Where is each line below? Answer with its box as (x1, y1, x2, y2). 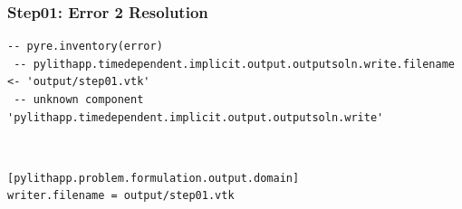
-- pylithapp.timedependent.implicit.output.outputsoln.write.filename (14, 57, 455, 71)
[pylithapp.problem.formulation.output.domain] (7, 171, 300, 185)
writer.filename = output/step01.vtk (7, 189, 235, 203)
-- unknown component (14, 93, 144, 106)
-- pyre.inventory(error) (7, 40, 163, 53)
